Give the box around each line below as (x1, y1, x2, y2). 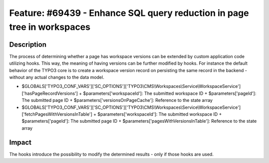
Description (9, 40, 47, 49)
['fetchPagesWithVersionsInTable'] (21, 111, 93, 117)
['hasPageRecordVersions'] (21, 90, 78, 96)
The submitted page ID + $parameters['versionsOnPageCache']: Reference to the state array (21, 97, 213, 103)
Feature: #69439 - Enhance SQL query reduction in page (9, 7, 249, 18)
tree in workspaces (9, 21, 91, 32)
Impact (9, 138, 32, 147)
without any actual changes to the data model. (9, 75, 105, 81)
